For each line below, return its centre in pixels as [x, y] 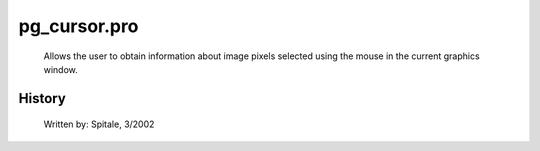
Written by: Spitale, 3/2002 [99, 124]
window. [61, 69]
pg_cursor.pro [78, 26]
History [42, 98]
